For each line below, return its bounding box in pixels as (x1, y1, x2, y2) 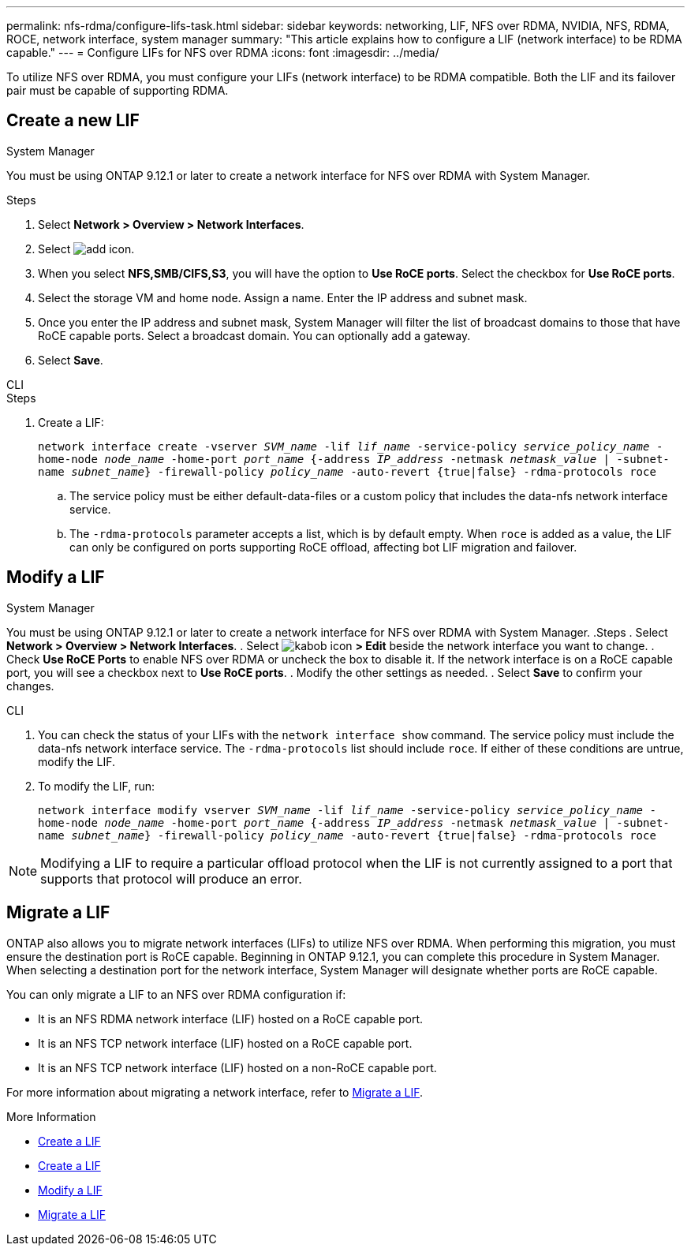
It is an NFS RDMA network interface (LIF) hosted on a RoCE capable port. (38, 1011, 424, 1026)
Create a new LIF (6, 110, 140, 131)
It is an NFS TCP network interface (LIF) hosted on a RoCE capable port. (38, 1036, 413, 1050)
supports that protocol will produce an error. (40, 870, 302, 887)
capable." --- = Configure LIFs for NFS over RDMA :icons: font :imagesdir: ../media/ (6, 46, 439, 59)
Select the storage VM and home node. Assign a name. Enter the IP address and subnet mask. (38, 290, 528, 305)
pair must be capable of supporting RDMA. (6, 84, 229, 97)
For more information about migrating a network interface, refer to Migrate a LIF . (6, 1085, 424, 1099)
